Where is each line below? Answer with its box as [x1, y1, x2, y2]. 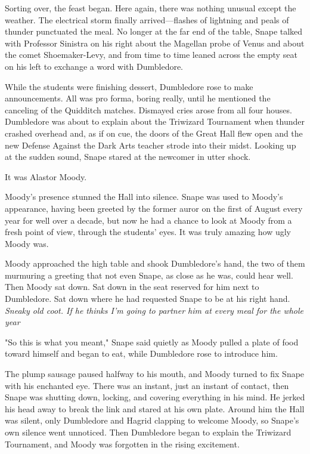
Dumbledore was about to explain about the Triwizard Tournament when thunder [5, 115, 305, 128]
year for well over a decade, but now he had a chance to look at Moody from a [5, 214, 292, 226]
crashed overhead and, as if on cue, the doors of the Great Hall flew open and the [5, 126, 303, 139]
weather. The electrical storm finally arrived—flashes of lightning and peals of [5, 13, 289, 26]
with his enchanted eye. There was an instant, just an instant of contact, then [5, 379, 289, 391]
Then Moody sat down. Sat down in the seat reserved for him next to [5, 280, 259, 293]
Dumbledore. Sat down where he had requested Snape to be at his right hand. [5, 292, 290, 305]
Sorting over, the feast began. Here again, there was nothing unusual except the [5, 2, 296, 14]
